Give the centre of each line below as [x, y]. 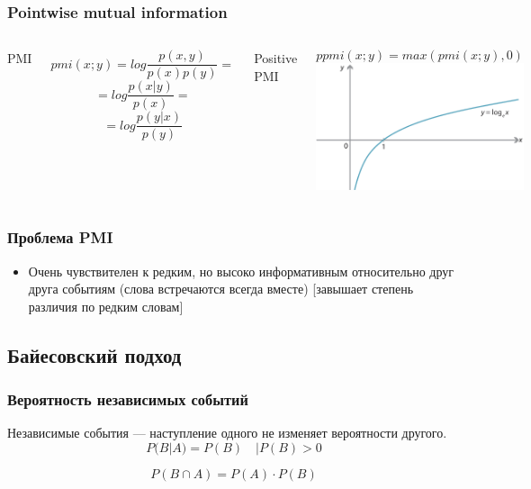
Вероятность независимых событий [128, 399]
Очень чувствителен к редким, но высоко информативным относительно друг [241, 271]
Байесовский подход [94, 354]
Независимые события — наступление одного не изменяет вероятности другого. [227, 433]
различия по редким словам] [106, 306]
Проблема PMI [60, 237]
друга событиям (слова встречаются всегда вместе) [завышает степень [221, 289]
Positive [276, 58]
